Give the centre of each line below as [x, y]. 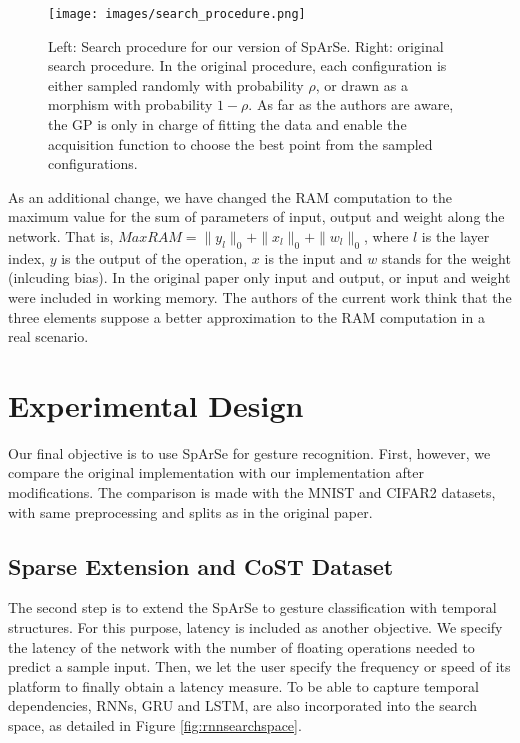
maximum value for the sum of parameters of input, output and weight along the [256, 216]
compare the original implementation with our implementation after [216, 472]
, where [386, 236]
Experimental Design [156, 404]
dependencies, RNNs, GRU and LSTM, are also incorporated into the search [242, 705]
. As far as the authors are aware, [351, 104]
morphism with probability [130, 104]
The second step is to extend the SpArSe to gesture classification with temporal [252, 607]
